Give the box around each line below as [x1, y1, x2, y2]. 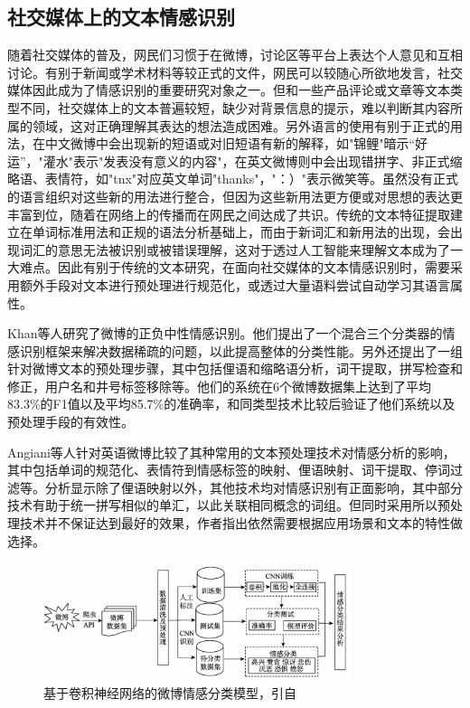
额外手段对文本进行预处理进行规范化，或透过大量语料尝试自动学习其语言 [19, 275, 450, 294]
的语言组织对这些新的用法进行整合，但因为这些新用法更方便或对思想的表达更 [7, 186, 463, 205]
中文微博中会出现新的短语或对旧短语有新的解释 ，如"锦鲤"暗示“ [44, 134, 416, 153]
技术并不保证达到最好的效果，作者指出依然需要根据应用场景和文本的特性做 [19, 514, 463, 533]
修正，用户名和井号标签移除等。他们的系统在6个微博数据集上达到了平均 [7, 376, 431, 395]
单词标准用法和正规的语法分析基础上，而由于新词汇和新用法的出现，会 [32, 222, 450, 241]
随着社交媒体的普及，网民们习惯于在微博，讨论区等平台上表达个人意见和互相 [7, 45, 463, 64]
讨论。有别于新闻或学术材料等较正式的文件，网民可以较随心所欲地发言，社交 [7, 62, 463, 81]
